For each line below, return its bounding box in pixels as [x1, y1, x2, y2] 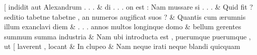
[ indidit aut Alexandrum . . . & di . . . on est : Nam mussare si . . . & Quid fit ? [4, 2, 253, 12]
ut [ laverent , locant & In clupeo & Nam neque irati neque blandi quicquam [4, 41, 240, 51]
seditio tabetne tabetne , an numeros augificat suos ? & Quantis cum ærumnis [4, 11, 246, 22]
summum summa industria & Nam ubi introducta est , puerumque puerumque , [4, 31, 251, 41]
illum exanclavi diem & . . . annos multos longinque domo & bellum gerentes [4, 21, 241, 32]
